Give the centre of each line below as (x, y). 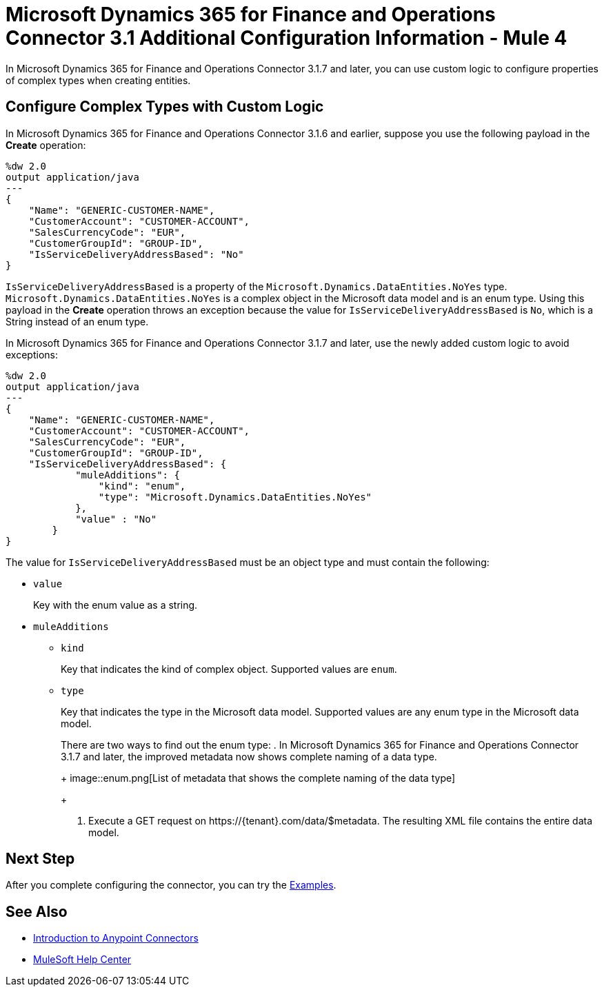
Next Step (40, 859)
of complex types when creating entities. (98, 80)
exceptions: (32, 354)
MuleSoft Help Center (82, 960)
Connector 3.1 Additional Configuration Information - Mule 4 (286, 38)
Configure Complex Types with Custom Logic (165, 107)
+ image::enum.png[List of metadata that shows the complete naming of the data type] (258, 778)
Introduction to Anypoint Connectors (116, 938)
